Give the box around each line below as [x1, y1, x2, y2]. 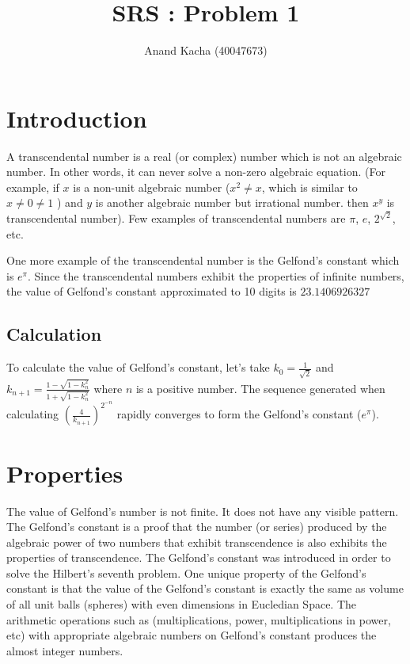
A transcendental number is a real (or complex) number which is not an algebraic [6, 147, 402, 164]
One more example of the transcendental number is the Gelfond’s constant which [6, 252, 400, 269]
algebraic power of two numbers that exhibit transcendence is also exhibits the [6, 533, 387, 550]
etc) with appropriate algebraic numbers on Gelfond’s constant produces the [6, 627, 377, 643]
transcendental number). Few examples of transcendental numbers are [6, 210, 346, 227]
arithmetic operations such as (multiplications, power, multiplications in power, [6, 611, 391, 628]
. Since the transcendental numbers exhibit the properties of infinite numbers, [27, 267, 404, 284]
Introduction [6, 101, 147, 134]
